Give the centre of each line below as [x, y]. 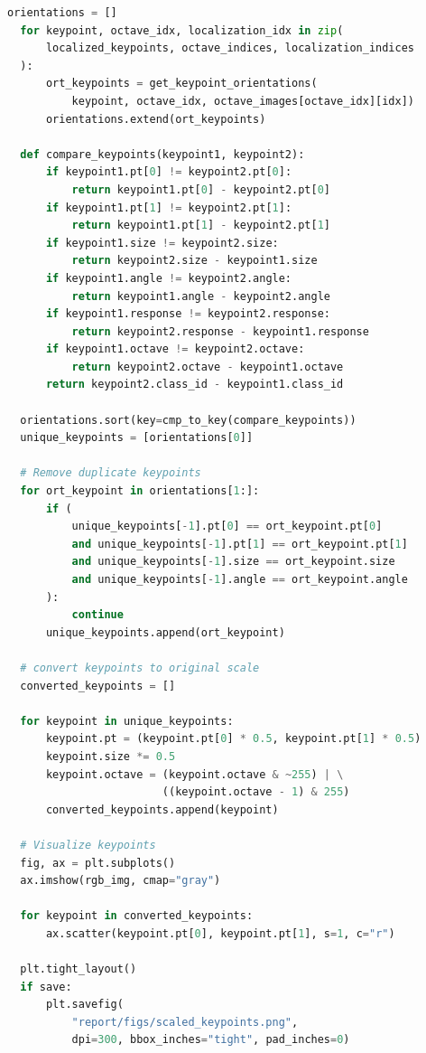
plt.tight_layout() [79, 969]
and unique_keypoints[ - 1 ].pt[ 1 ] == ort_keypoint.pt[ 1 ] [240, 544]
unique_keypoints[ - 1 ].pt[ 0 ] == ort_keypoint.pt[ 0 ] [227, 526]
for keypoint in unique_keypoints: [127, 721]
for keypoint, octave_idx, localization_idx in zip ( [182, 30]
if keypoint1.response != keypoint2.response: [188, 314]
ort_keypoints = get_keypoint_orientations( [181, 84]
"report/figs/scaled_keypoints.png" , [185, 1022]
